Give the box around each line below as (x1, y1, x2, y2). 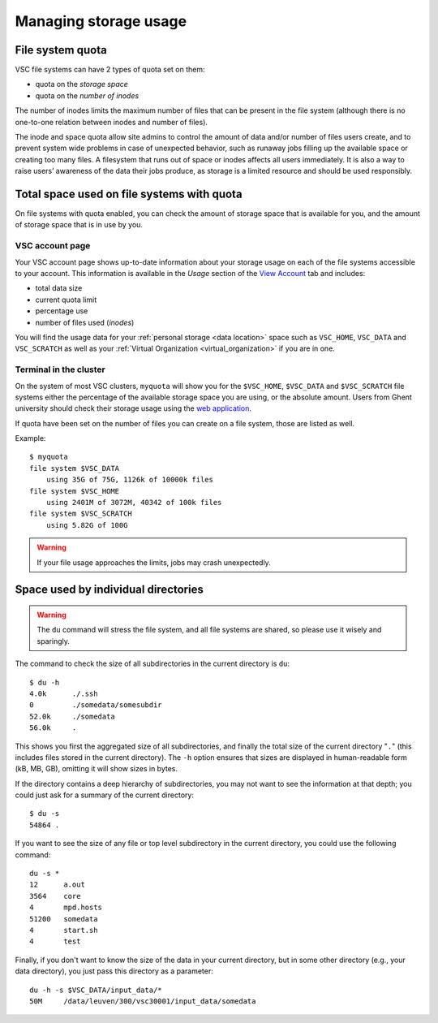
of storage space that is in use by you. (15, 220, 144, 230)
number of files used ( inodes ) (35, 317, 135, 327)
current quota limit (35, 295, 97, 304)
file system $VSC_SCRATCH (29, 509, 133, 519)
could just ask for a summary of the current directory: (15, 790, 195, 800)
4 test (29, 937, 81, 946)
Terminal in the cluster (15, 364, 105, 375)
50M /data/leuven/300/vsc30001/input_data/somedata (29, 996, 256, 1006)
